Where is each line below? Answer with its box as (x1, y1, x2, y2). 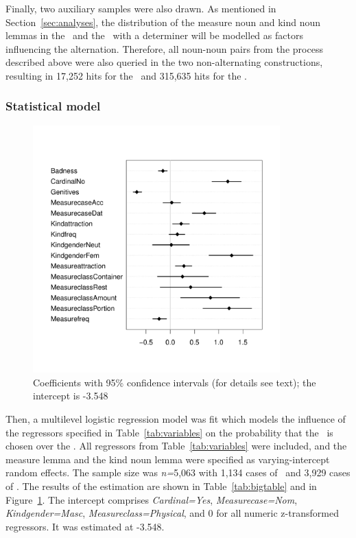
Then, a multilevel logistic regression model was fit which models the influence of (5, 411, 346, 425)
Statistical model (5, 97, 101, 115)
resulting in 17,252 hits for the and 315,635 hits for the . (5, 68, 247, 82)
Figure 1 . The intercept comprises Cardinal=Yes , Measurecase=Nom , (5, 492, 298, 506)
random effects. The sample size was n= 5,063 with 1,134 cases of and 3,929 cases (5, 465, 351, 480)
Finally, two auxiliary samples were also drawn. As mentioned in (5, 1, 276, 15)
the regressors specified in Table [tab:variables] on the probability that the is (5, 425, 333, 439)
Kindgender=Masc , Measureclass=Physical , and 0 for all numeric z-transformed (5, 506, 339, 520)
